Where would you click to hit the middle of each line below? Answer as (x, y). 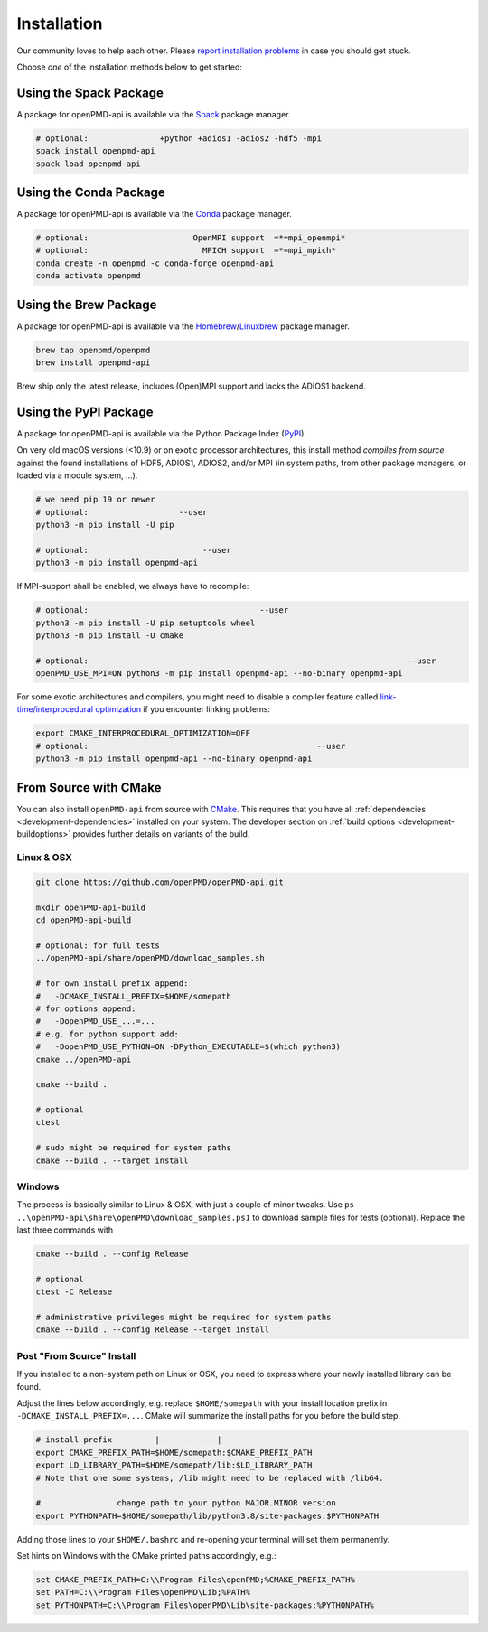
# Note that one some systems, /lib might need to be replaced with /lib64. (210, 1478)
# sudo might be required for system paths (134, 1148)
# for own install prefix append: (112, 984)
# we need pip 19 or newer (95, 500)
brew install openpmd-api (93, 363)
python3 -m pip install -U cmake (110, 635)
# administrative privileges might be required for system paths (183, 1318)
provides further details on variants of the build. (161, 834)
